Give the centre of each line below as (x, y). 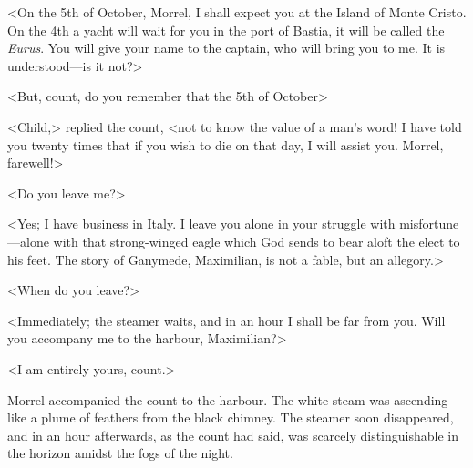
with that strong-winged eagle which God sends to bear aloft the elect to (257, 241)
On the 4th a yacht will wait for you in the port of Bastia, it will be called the (226, 30)
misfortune (429, 224)
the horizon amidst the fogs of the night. (120, 453)
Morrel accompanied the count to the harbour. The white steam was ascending (228, 399)
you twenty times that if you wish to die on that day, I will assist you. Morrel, (226, 144)
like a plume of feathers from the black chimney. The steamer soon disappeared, (231, 417)
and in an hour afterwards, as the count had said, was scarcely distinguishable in (233, 435)
